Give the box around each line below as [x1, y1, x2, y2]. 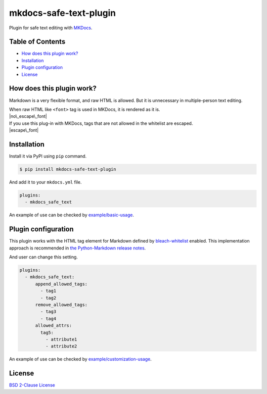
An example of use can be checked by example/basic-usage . [9, 212, 134, 218]
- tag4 [40, 316, 56, 321]
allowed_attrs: [35, 323, 72, 329]
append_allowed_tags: [35, 281, 88, 287]
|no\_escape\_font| [9, 113, 47, 119]
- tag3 [40, 309, 56, 314]
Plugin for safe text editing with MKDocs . [9, 25, 92, 31]
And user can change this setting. [9, 254, 78, 260]
